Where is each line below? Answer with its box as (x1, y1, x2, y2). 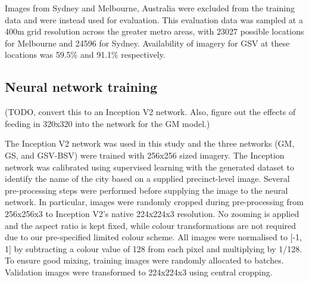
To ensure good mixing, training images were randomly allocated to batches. (5, 254, 284, 266)
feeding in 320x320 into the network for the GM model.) (5, 117, 210, 129)
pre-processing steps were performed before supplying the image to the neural (5, 184, 288, 196)
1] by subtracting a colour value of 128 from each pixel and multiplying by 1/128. (5, 242, 302, 255)
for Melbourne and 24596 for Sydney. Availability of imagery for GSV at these (5, 36, 290, 49)
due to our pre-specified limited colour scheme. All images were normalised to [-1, (5, 231, 302, 243)
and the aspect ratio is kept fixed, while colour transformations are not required (5, 219, 296, 231)
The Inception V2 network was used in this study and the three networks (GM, (5, 137, 295, 150)
